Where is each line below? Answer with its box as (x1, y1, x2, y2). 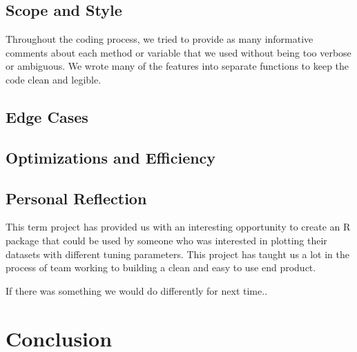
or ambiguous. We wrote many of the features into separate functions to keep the (6, 59, 349, 73)
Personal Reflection (6, 187, 147, 208)
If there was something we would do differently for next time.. (6, 283, 268, 297)
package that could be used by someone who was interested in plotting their (6, 233, 327, 247)
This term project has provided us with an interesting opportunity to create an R (6, 219, 351, 234)
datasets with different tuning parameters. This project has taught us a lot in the (6, 246, 350, 261)
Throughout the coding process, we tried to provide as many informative (6, 32, 313, 46)
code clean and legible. (6, 72, 102, 86)
